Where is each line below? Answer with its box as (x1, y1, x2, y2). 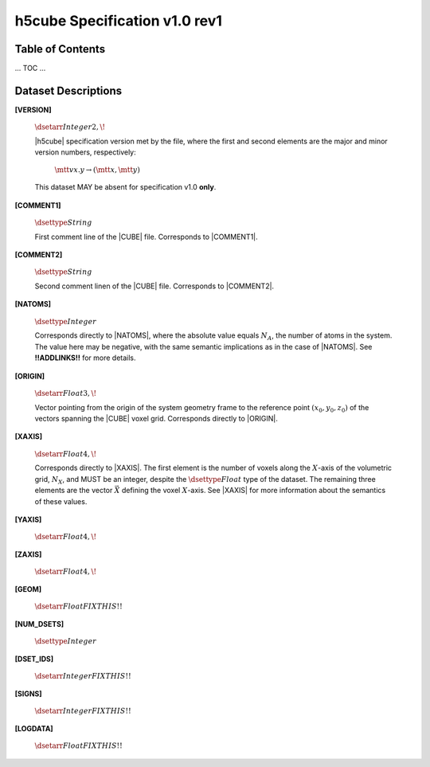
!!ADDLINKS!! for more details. (34, 353, 136, 362)
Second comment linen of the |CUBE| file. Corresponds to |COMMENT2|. (34, 281, 275, 291)
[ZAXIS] (14, 550, 42, 559)
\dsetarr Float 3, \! (34, 389, 97, 398)
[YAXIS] (14, 515, 42, 524)
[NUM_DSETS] (14, 619, 64, 628)
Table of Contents (14, 42, 106, 56)
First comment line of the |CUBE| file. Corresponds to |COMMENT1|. (34, 232, 258, 241)
